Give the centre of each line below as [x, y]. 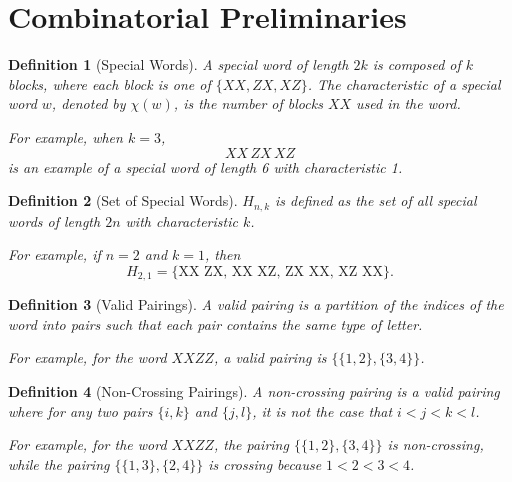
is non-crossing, [435, 444]
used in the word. [408, 103]
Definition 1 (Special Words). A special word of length [178, 64]
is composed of [416, 64]
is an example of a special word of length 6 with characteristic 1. [205, 166]
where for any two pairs [80, 410]
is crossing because [265, 463]
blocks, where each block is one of [109, 83]
